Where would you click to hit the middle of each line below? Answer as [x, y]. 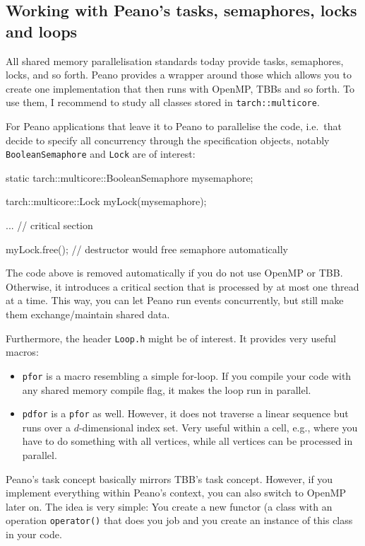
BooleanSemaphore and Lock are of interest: [101, 154]
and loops [42, 31]
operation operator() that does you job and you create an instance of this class [179, 520]
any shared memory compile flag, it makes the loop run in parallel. [167, 389]
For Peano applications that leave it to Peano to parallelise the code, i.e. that [174, 126]
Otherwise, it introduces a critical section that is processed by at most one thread [182, 286]
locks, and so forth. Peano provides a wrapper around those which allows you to [179, 75]
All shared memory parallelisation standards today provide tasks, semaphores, [175, 60]
